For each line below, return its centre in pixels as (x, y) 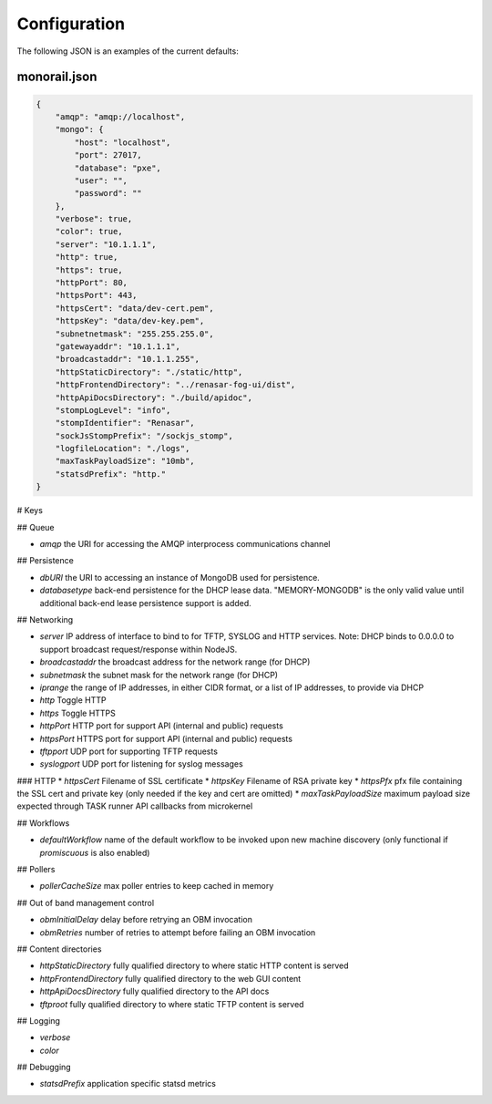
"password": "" (108, 193)
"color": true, (89, 232)
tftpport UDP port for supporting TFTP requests (129, 751)
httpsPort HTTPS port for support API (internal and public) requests (166, 738)
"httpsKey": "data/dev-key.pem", (130, 321)
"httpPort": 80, (91, 283)
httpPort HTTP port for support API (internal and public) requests (162, 726)
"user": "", (101, 181)
